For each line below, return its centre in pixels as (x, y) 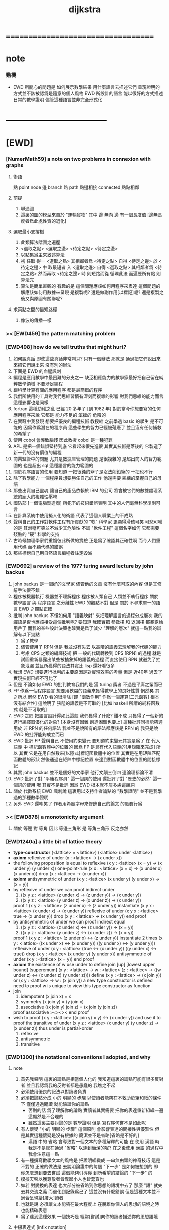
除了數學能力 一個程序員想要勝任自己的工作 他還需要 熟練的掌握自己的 (85, 478)
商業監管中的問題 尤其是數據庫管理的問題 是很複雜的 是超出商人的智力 (85, 459)
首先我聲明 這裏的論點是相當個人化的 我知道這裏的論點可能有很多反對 (92, 1079)
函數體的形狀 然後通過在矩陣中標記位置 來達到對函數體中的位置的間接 (84, 759)
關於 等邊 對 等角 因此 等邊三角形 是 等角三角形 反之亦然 (71, 828)
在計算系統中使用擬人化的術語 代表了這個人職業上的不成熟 (73, 515)
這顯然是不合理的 (46, 1116)
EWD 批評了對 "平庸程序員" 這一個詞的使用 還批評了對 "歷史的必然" (82, 778)
